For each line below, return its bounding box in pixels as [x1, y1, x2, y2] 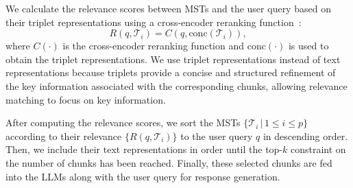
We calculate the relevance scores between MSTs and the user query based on [5, 1, 331, 15]
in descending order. [263, 128, 348, 143]
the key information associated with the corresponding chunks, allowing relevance [5, 78, 348, 93]
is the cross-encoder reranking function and [62, 38, 244, 53]
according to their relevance [5, 128, 122, 143]
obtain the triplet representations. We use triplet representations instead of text [5, 51, 341, 66]
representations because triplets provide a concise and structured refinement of [5, 65, 336, 80]
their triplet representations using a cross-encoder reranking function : [5, 14, 302, 29]
